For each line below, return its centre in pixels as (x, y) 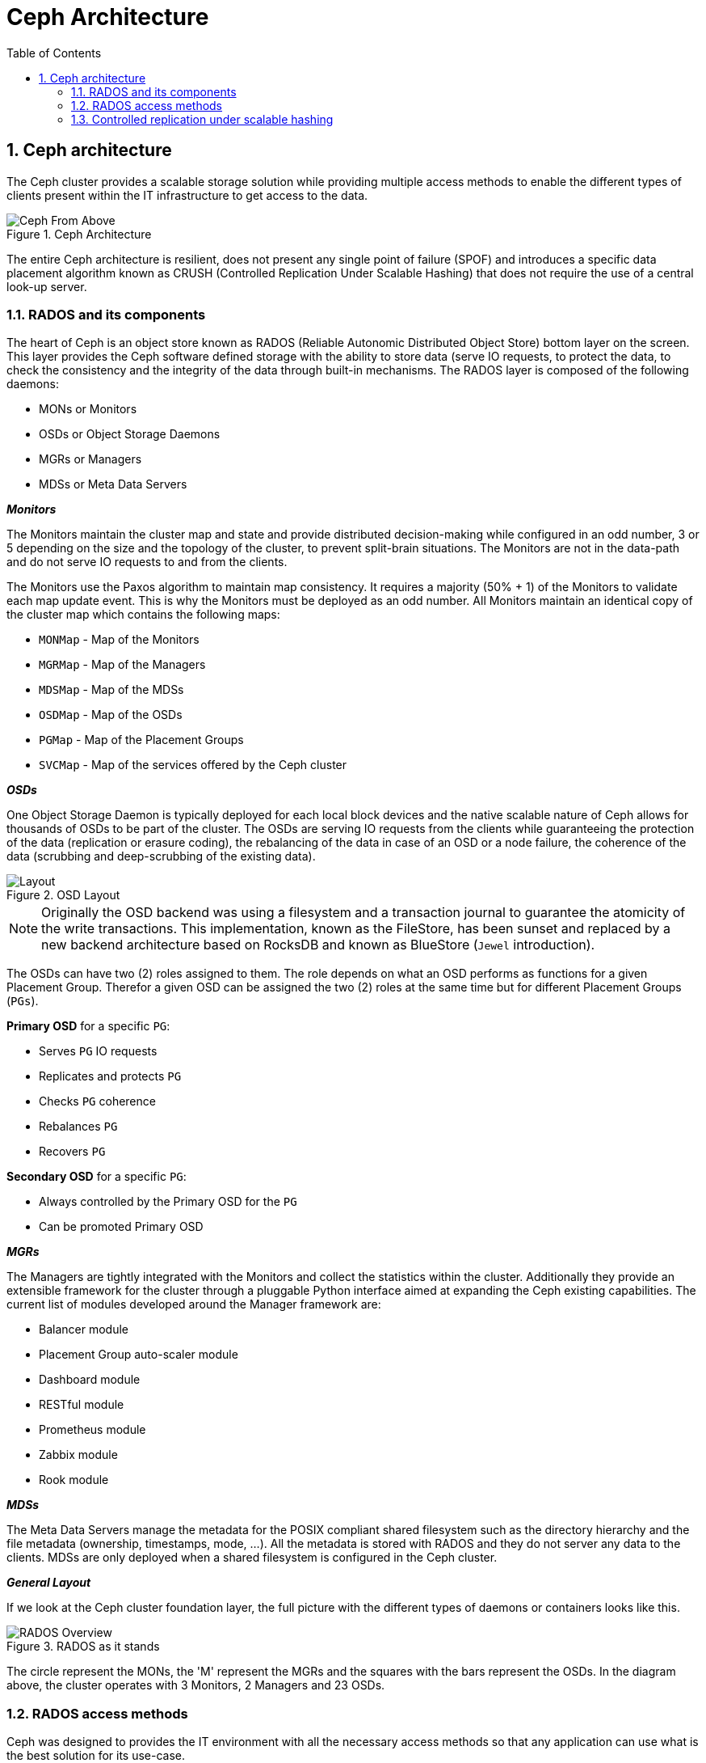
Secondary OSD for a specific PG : (97, 1177)
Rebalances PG (78, 1127)
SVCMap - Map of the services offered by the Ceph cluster (193, 765)
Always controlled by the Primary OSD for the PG (168, 1202)
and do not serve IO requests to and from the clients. (147, 562)
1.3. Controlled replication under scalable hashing (202, 119)
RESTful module (82, 1405)
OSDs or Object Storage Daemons (130, 434)
